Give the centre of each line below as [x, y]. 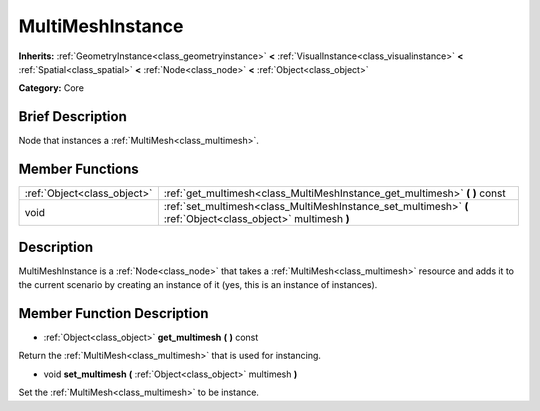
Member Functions [78, 169]
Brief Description [72, 116]
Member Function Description [113, 313]
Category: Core [51, 88]
